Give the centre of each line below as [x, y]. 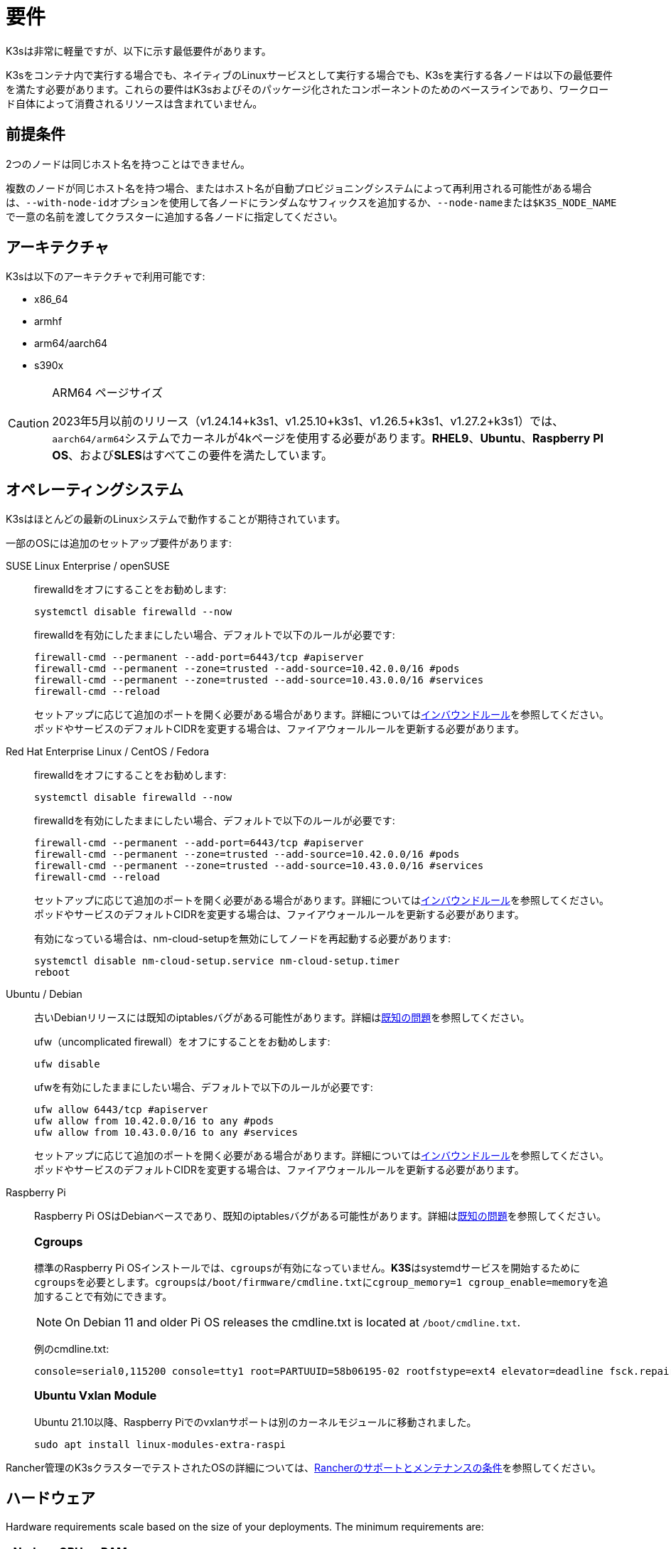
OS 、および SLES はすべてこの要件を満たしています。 [193, 456]
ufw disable [67, 1064]
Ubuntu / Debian [44, 994]
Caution [29, 424]
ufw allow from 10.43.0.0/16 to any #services [166, 1133]
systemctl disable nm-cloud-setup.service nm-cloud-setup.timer [217, 961]
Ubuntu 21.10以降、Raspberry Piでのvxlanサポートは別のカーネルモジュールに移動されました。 [256, 1422]
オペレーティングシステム [95, 489]
